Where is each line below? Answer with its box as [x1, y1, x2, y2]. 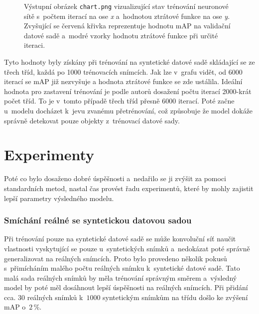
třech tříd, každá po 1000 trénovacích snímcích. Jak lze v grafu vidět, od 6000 [4, 66, 243, 77]
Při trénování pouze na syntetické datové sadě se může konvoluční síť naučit [4, 233, 236, 244]
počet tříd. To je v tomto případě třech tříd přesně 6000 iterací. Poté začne [4, 96, 235, 106]
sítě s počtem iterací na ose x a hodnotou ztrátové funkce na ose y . [24, 10, 230, 21]
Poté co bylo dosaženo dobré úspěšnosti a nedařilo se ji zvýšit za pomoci [4, 173, 226, 184]
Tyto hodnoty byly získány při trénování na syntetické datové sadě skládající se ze [4, 57, 255, 67]
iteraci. [24, 40, 45, 50]
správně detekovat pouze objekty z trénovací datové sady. [4, 115, 180, 125]
